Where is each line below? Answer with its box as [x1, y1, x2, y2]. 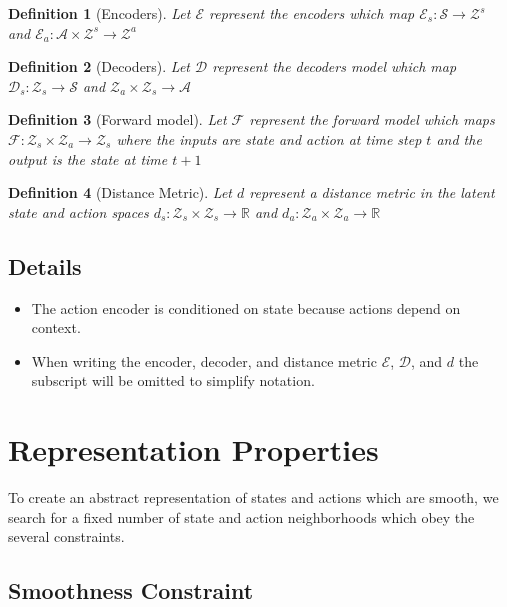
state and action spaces [8, 201, 149, 222]
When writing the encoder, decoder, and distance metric [31, 350, 377, 371]
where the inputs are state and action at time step [116, 128, 422, 149]
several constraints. [8, 526, 125, 547]
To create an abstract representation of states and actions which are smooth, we [8, 487, 499, 508]
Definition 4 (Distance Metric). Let [8, 182, 233, 203]
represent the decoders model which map [212, 56, 457, 77]
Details [8, 250, 82, 281]
